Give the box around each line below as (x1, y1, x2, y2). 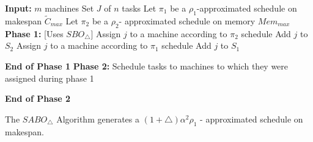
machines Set (45, 2, 94, 14)
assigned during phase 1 (5, 71, 94, 84)
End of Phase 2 (5, 92, 71, 105)
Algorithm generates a (56, 112, 140, 125)
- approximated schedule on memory (119, 15, 256, 27)
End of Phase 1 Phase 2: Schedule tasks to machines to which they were (5, 60, 289, 72)
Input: (5, 2, 32, 14)
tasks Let (122, 2, 156, 14)
